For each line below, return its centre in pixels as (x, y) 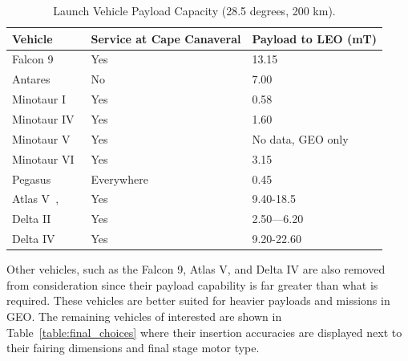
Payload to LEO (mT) (315, 38)
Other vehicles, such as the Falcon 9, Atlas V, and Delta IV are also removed (196, 269)
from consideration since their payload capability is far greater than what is (192, 284)
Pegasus (32, 178)
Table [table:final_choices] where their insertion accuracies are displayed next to (204, 332)
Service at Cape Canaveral (166, 38)
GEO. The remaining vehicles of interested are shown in (144, 316)
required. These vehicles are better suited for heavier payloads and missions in (198, 300)
